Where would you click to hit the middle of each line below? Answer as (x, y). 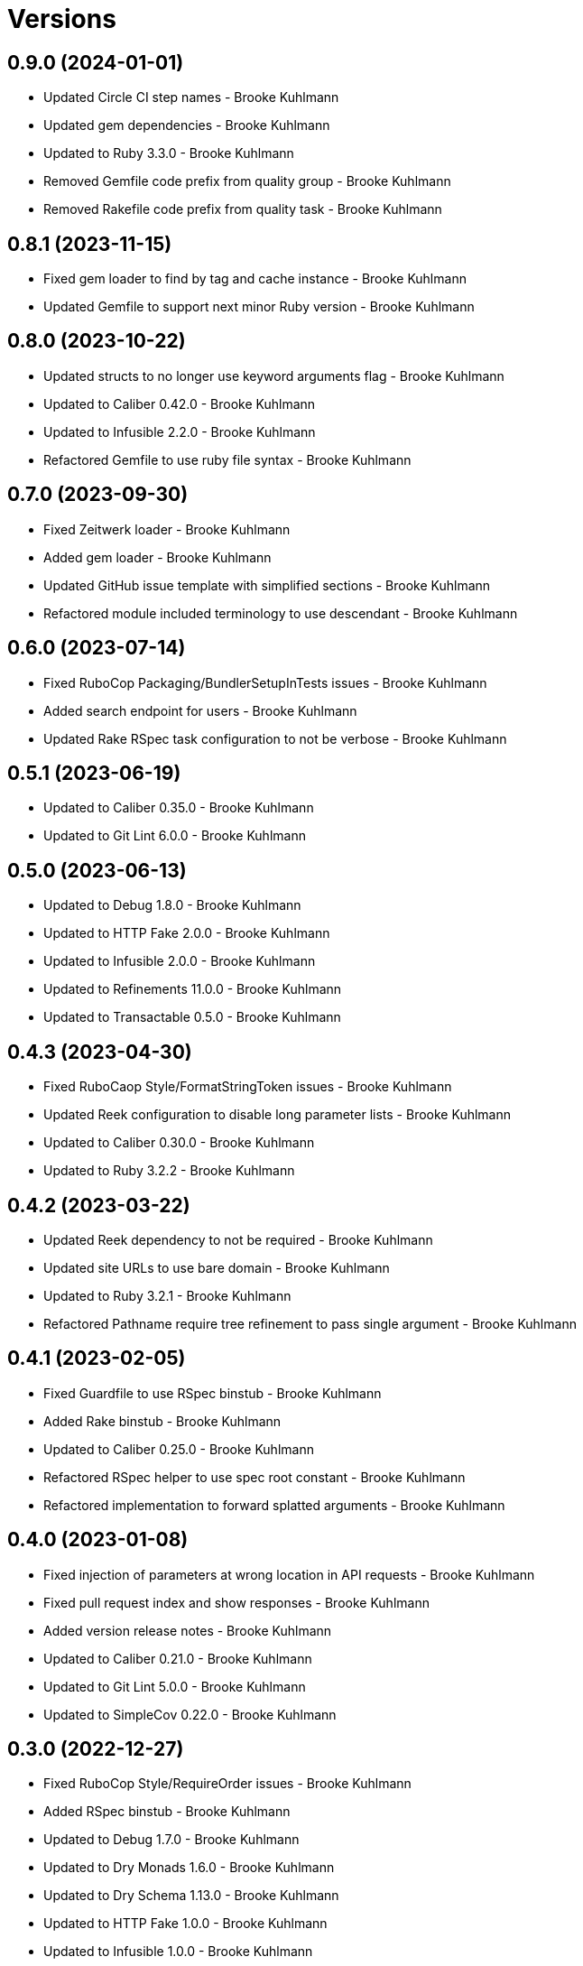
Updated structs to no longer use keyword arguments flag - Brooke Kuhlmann (274, 376)
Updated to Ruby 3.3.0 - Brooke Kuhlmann (169, 153)
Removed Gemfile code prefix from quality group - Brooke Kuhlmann (247, 181)
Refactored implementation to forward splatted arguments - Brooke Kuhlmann (274, 1505)
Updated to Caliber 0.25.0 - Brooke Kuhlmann (179, 1449)
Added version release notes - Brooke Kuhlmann (188, 1630)
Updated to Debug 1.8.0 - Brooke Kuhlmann (172, 905)
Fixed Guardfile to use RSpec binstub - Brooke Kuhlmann (213, 1393)
